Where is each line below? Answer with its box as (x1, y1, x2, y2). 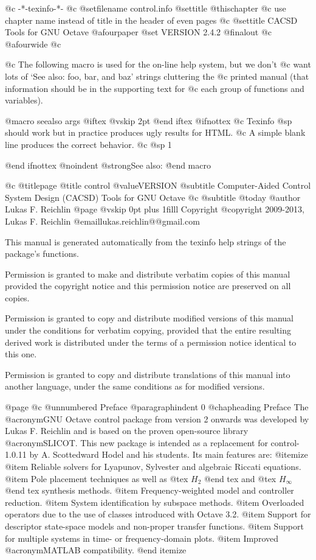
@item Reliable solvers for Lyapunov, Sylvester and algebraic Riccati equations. (5, 460, 301, 472)
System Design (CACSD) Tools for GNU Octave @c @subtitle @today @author (5, 191, 301, 203)
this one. (5, 348, 37, 360)
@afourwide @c (5, 37, 61, 50)
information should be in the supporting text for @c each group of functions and (5, 82, 304, 94)
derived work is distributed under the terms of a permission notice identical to (5, 335, 297, 348)
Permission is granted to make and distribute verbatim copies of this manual (5, 267, 290, 280)
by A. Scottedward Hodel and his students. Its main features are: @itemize (29, 448, 308, 461)
